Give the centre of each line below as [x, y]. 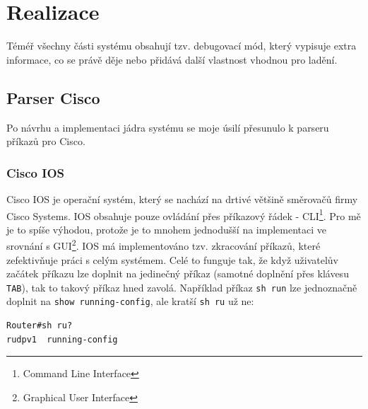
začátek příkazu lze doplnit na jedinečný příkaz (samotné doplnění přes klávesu [178, 273]
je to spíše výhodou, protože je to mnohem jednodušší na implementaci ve [166, 229]
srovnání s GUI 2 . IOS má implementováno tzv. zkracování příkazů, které [164, 245]
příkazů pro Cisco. [46, 141]
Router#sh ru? [40, 326]
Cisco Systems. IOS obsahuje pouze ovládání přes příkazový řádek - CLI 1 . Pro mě [184, 214]
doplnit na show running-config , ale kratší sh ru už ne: [130, 301]
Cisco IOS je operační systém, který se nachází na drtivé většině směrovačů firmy [182, 198]
